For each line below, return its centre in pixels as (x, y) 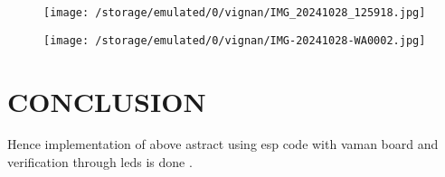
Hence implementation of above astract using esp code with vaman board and (223, 144)
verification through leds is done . (100, 162)
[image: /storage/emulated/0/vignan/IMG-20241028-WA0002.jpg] (235, 40)
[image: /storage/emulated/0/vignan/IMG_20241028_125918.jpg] (235, 13)
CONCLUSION (107, 101)
